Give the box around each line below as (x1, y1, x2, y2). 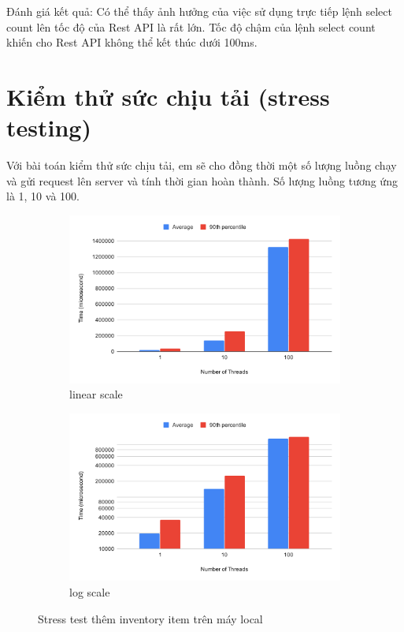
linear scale (69, 386, 123, 402)
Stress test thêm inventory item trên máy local (38, 610, 263, 626)
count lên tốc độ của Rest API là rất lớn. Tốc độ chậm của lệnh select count (6, 18, 376, 35)
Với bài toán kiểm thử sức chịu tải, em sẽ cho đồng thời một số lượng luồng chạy (6, 157, 397, 174)
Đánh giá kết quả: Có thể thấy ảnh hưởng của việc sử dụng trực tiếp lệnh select (6, 3, 392, 19)
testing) (6, 111, 91, 144)
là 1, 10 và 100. (6, 188, 80, 204)
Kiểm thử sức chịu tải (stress (6, 80, 330, 112)
